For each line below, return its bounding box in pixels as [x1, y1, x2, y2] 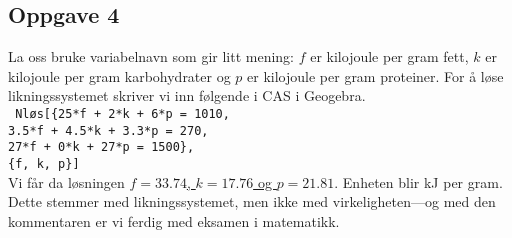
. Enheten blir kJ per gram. [334, 171, 503, 192]
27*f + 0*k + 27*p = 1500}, [8, 140, 195, 155]
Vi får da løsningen [8, 171, 125, 192]
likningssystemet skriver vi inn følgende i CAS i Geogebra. [8, 85, 366, 106]
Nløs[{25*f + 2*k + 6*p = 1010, [15, 106, 230, 121]
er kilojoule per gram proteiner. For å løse [247, 65, 504, 86]
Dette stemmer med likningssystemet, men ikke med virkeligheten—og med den [8, 191, 496, 212]
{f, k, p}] [8, 156, 80, 171]
